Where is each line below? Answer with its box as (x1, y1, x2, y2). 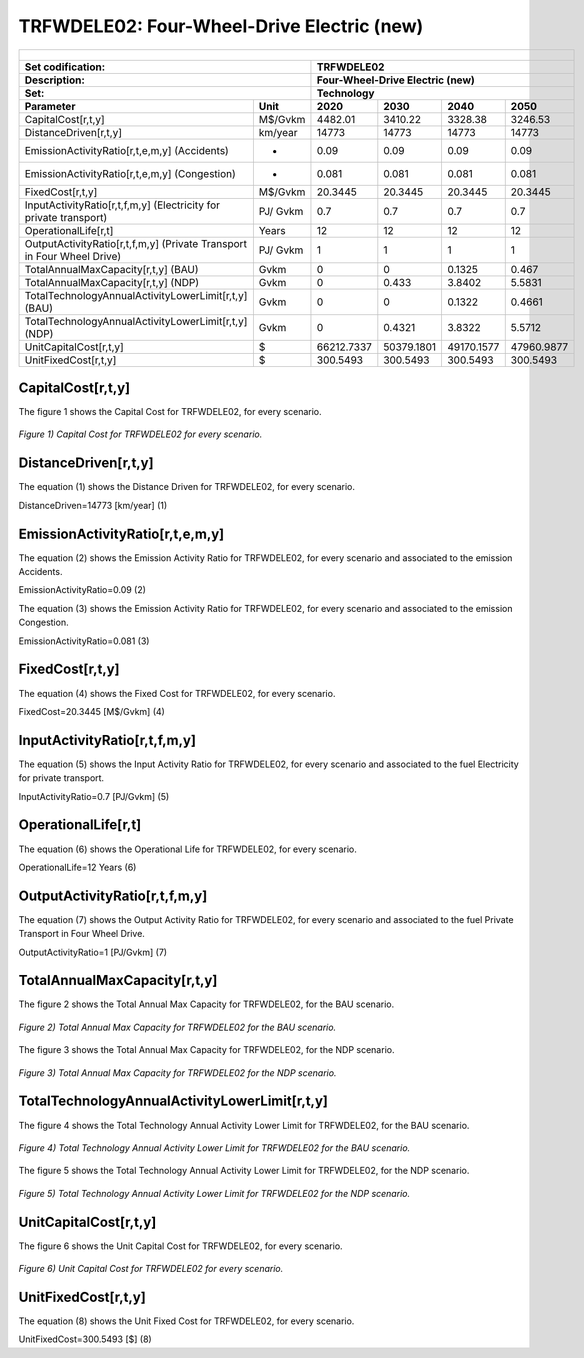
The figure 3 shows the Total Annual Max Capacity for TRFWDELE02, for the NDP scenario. (18, 1044, 395, 1056)
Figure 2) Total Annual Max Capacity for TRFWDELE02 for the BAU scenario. (18, 1021, 337, 1033)
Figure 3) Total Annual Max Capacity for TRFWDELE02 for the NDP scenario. (18, 1066, 337, 1079)
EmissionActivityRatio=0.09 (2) (18, 584, 147, 596)
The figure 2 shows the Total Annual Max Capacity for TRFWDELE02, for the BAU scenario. (18, 998, 395, 1010)
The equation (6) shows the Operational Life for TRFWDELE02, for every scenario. (18, 843, 357, 855)
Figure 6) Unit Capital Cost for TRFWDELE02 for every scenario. (18, 1263, 284, 1275)
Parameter (24, 99, 76, 113)
